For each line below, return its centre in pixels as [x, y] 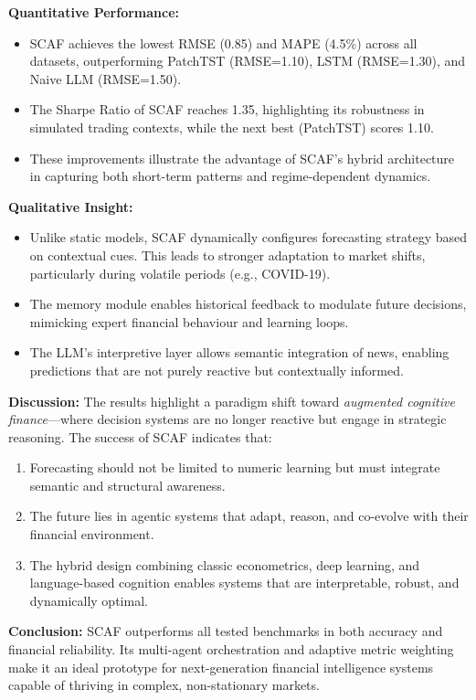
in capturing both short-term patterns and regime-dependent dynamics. [230, 176]
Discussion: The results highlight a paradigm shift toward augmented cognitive [232, 401]
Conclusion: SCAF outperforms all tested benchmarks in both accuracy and [226, 631]
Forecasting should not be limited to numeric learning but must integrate [235, 467]
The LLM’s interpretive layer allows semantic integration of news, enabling [239, 352]
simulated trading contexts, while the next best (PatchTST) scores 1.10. [232, 127]
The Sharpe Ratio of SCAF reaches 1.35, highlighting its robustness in [227, 109]
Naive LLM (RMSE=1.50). [106, 78]
